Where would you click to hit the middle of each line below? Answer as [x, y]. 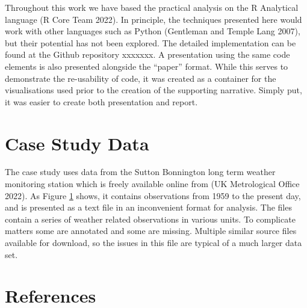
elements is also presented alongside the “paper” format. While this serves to [147, 66]
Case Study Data [77, 143]
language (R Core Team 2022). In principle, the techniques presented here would [153, 19]
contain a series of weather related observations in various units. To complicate [150, 219]
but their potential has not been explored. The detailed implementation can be [150, 42]
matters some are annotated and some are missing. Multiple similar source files [151, 231]
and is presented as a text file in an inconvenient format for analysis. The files [148, 207]
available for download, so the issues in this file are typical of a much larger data [153, 243]
